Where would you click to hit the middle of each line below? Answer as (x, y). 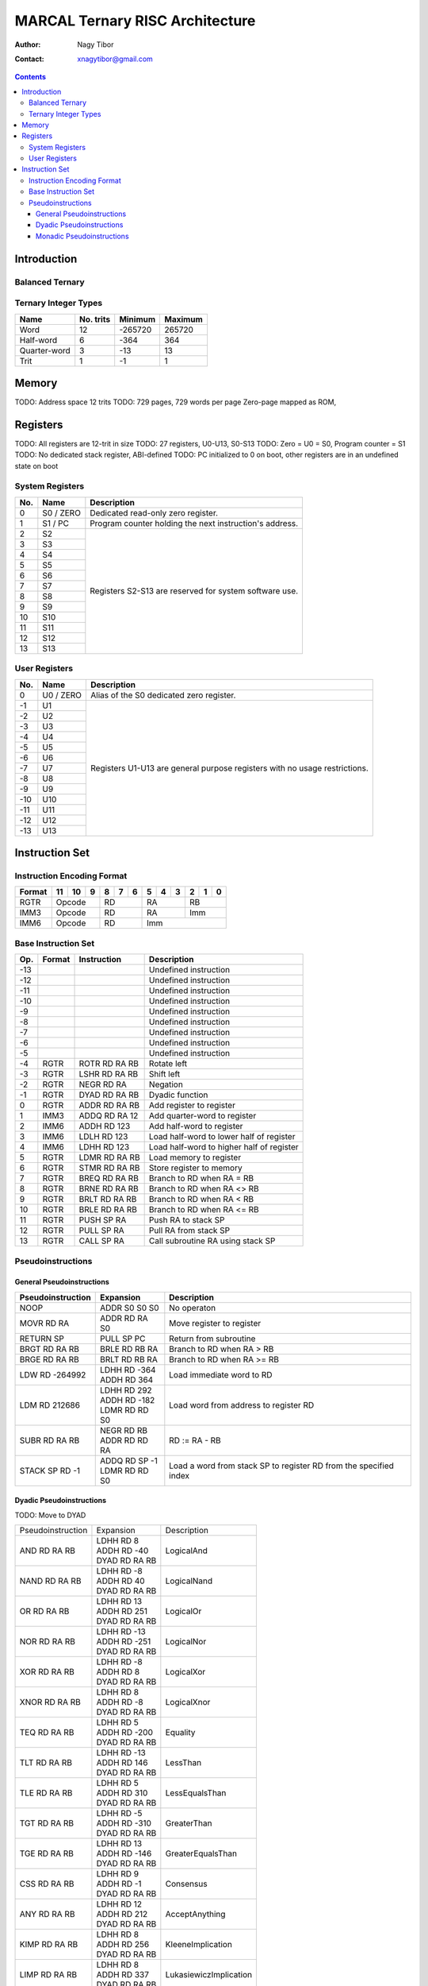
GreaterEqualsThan (201, 1853)
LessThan (183, 1763)
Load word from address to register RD (242, 1404)
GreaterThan (189, 1823)
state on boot (36, 466)
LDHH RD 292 (126, 1390)
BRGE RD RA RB (49, 1359)
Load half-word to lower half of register (222, 1137)
